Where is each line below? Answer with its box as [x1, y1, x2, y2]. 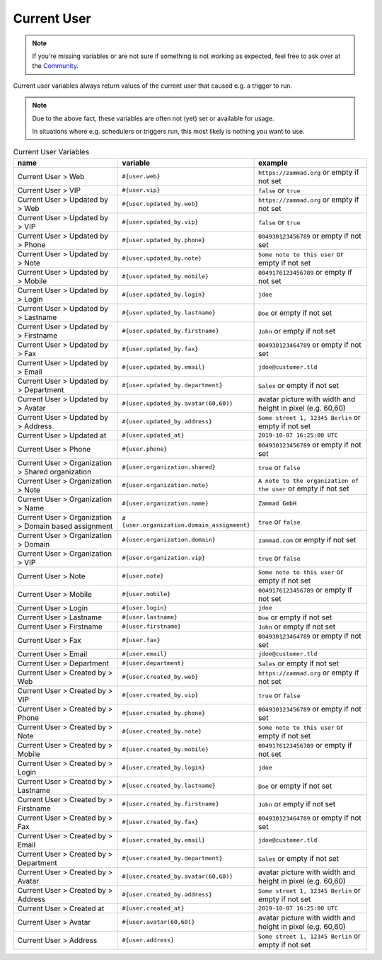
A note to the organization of [258, 477, 359, 485]
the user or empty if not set [258, 484, 349, 493]
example [258, 158, 288, 168]
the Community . [32, 62, 79, 70]
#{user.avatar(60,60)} [122, 918, 195, 926]
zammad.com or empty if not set [258, 535, 357, 544]
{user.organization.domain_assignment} [122, 521, 250, 529]
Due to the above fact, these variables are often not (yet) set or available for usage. [32, 114, 275, 122]
